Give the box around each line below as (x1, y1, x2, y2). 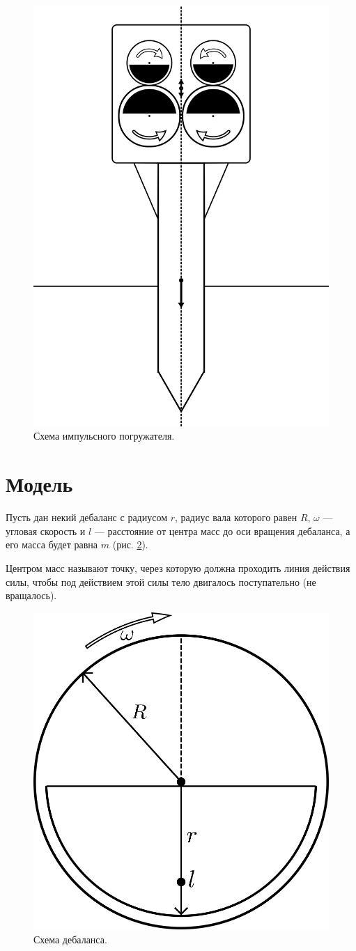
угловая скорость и (6, 523, 86, 538)
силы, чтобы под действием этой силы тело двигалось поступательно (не (6, 574, 316, 589)
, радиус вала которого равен (175, 510, 297, 525)
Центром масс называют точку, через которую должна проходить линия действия (6, 560, 350, 575)
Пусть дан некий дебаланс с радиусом (6, 510, 168, 525)
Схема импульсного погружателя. (33, 428, 175, 443)
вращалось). (6, 588, 57, 603)
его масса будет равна (6, 537, 98, 552)
